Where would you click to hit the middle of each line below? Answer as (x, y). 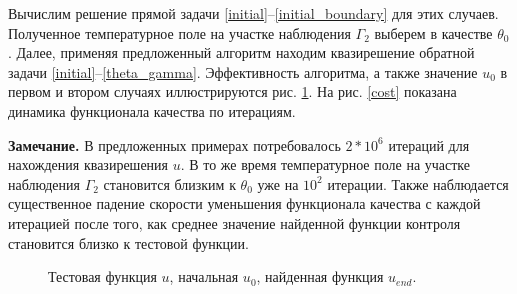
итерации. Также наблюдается (418, 183)
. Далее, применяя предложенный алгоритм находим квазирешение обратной (241, 52)
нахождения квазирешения (88, 164)
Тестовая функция (102, 276)
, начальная (204, 276)
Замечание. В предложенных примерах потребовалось (174, 144)
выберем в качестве (433, 32)
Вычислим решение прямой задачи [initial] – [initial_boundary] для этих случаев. (253, 13)
